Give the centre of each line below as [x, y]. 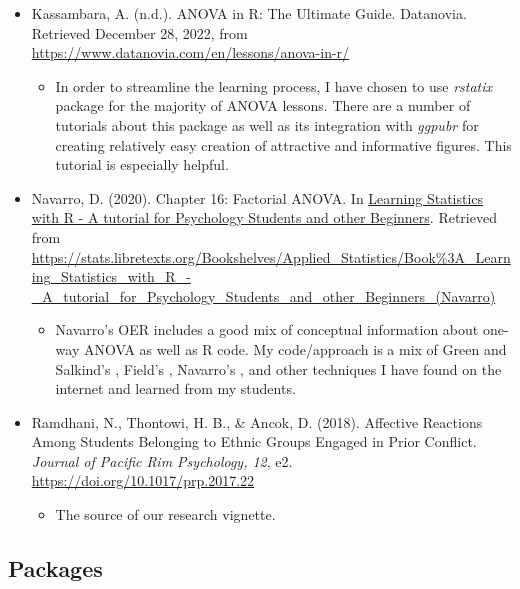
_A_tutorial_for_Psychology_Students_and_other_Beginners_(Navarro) [263, 295]
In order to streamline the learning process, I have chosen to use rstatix [274, 85]
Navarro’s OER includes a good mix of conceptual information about [267, 329]
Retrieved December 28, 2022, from [139, 32]
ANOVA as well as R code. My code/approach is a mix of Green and [295, 348]
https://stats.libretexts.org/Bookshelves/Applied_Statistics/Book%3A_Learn [271, 256]
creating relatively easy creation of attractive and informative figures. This [283, 144]
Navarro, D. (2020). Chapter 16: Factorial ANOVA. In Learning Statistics [257, 197]
